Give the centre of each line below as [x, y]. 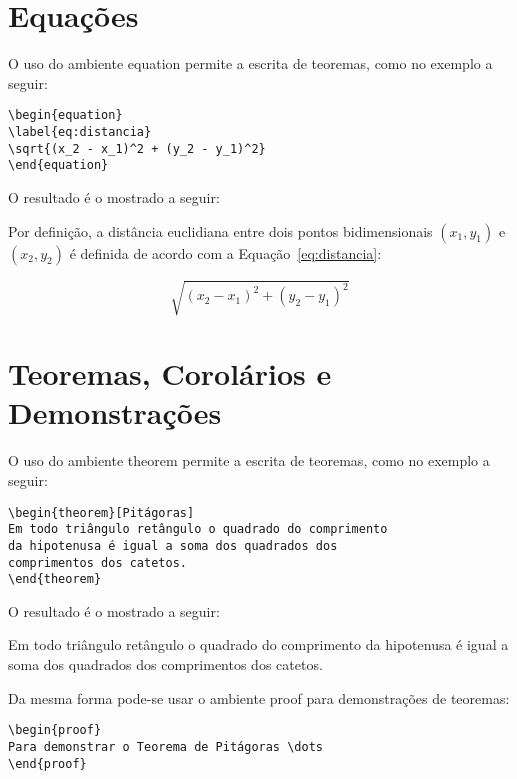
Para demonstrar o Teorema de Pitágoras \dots [165, 746]
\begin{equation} [65, 115]
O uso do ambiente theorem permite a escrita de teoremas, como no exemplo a [249, 460]
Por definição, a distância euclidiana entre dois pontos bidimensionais [220, 230]
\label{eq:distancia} [80, 131]
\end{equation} [58, 165]
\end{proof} [47, 763]
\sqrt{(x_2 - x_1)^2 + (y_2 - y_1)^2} [137, 148]
